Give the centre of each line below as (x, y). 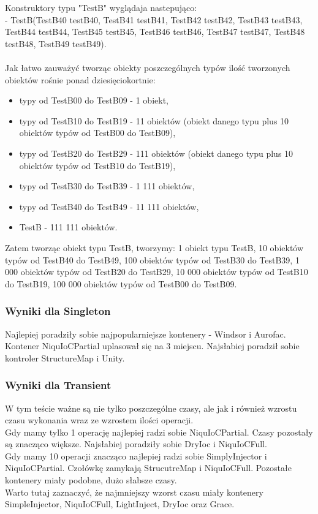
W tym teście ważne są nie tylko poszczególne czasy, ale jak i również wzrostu (151, 408)
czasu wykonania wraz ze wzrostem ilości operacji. (99, 420)
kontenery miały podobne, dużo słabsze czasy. (91, 480)
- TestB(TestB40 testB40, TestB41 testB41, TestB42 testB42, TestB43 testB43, (154, 19)
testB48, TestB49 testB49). (56, 43)
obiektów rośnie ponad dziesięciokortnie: (80, 79)
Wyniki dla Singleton (58, 311)
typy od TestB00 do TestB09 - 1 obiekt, (94, 100)
